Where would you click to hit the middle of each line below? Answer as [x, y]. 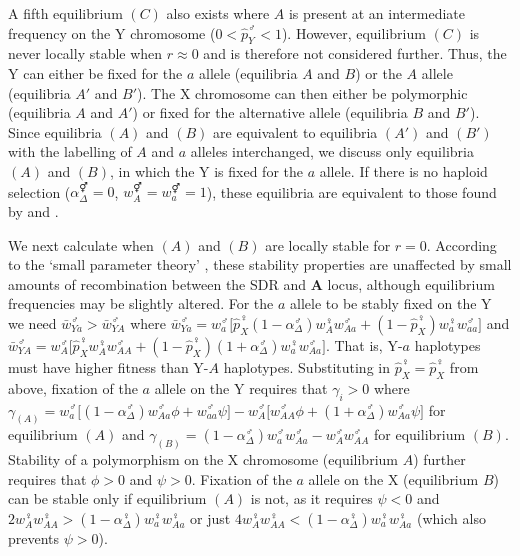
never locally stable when [85, 53]
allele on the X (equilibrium [393, 478]
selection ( [39, 191]
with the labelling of [70, 151]
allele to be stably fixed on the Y [391, 303]
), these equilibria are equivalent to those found [351, 191]
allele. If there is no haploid [403, 170]
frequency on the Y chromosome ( [112, 32]
